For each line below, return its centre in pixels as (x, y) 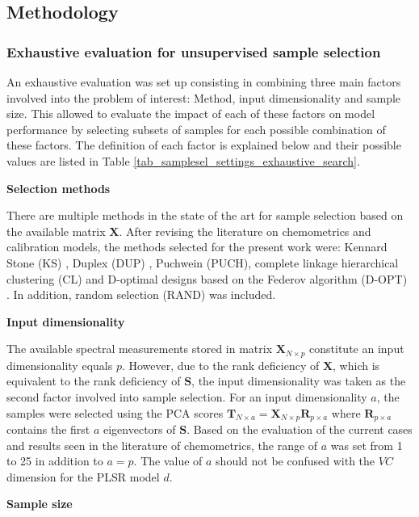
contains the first (48, 429)
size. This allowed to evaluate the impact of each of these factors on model (191, 113)
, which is (356, 365)
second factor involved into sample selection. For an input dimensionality (187, 396)
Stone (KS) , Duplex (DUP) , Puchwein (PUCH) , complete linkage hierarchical (203, 262)
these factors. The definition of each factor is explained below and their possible (204, 145)
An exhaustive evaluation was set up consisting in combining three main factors (204, 82)
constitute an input (357, 349)
